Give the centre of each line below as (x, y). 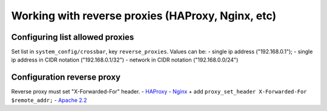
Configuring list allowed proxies (73, 37)
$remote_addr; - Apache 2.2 (49, 100)
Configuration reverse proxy (66, 78)
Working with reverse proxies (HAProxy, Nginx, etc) (144, 16)
